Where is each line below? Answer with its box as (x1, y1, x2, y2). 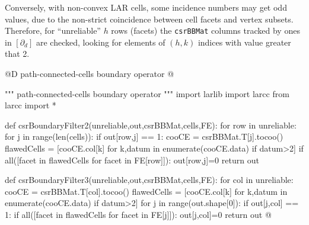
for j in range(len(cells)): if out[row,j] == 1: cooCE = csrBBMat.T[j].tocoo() (5, 130, 283, 143)
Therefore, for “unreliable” (5, 24, 101, 37)
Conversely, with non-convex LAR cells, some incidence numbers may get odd (5, 1, 287, 13)
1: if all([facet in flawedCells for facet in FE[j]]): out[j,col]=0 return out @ (5, 208, 272, 220)
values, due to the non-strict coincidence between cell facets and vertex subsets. (5, 12, 294, 25)
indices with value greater (197, 36, 291, 48)
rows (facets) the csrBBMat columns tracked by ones (111, 24, 300, 37)
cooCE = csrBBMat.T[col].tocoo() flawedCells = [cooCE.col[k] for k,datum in (5, 185, 288, 197)
